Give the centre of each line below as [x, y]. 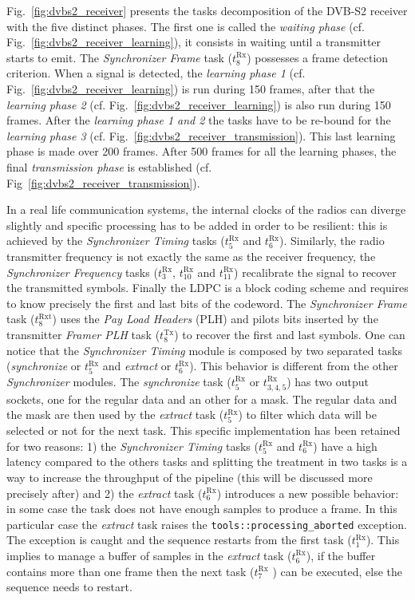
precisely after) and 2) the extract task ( [105, 493]
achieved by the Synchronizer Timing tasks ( [116, 241]
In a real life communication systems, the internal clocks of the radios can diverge [206, 209]
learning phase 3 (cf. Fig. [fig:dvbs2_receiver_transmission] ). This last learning [201, 135]
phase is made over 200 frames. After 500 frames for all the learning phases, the [202, 151]
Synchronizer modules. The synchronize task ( [119, 381]
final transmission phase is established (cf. [109, 166]
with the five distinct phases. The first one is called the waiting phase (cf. [186, 26]
